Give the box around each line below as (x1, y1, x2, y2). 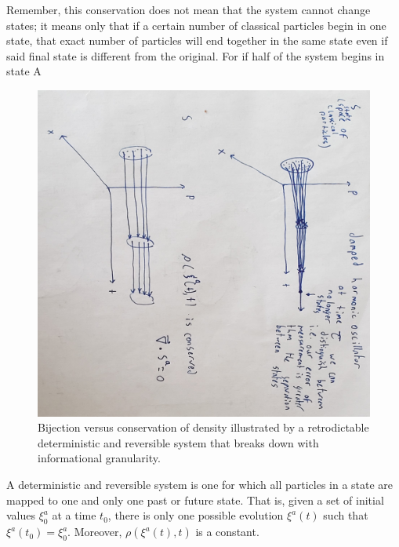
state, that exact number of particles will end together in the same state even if (6, 32, 388, 49)
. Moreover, (67, 523, 122, 540)
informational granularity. (38, 450, 161, 466)
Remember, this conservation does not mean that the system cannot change (6, 2, 371, 17)
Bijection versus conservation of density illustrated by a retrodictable (38, 419, 369, 436)
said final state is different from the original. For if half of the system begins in (6, 47, 385, 64)
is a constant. (195, 523, 259, 540)
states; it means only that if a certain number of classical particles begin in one (6, 16, 386, 33)
